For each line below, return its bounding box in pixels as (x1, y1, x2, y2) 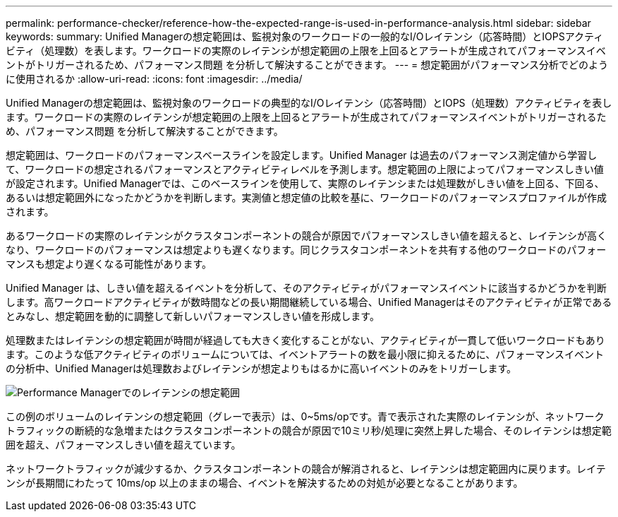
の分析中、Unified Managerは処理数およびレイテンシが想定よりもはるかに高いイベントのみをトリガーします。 (6, 362, 517, 374)
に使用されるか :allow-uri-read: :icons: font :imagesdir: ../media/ (6, 73, 303, 85)
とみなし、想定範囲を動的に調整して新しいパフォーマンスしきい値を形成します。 (6, 310, 380, 322)
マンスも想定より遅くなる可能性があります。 (6, 258, 212, 270)
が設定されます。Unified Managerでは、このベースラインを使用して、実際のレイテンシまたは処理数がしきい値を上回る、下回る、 (6, 177, 605, 189)
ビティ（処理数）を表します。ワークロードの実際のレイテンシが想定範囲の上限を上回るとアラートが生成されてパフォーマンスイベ (6, 44, 606, 57)
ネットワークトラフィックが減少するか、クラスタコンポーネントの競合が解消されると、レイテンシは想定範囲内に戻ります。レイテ (6, 463, 606, 475)
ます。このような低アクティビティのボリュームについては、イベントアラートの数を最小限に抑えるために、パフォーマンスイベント (6, 348, 604, 360)
